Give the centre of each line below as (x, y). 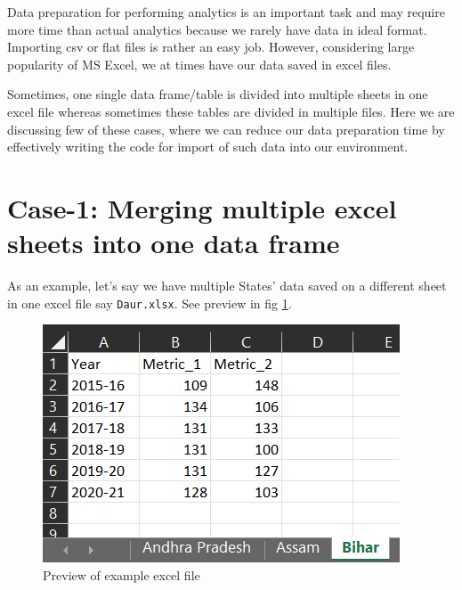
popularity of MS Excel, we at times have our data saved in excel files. (199, 64)
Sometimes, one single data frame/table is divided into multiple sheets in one (218, 94)
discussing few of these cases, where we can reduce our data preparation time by (226, 129)
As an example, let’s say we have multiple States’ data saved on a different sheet (227, 286)
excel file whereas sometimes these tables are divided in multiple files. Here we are (231, 111)
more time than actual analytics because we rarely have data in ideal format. (217, 29)
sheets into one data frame (174, 243)
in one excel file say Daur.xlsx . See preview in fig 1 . (150, 303)
